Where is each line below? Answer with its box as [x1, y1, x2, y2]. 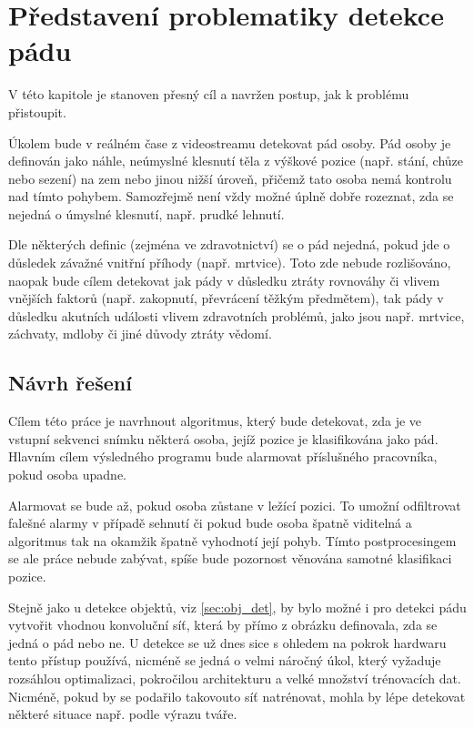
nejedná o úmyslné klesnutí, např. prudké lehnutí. [8, 204, 285, 223]
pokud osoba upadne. [8, 465, 127, 484]
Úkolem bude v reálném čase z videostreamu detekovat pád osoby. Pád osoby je [8, 133, 451, 152]
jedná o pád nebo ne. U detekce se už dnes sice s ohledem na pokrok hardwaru [8, 633, 447, 652]
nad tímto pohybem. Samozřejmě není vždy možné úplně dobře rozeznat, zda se [8, 187, 454, 206]
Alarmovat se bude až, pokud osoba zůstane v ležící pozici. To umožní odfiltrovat [8, 495, 461, 514]
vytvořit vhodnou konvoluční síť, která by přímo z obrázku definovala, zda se [8, 615, 438, 634]
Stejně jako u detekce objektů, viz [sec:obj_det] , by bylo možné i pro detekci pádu [8, 597, 467, 616]
